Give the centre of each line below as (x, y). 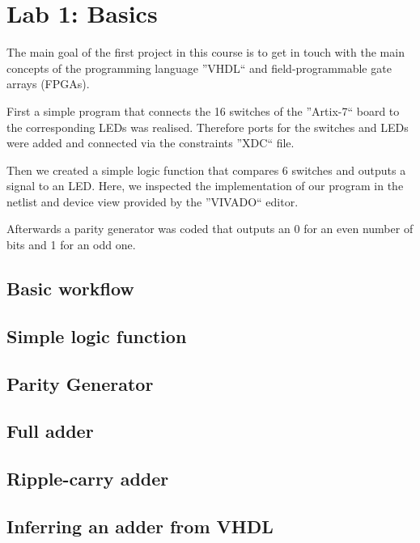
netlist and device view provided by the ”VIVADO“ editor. (153, 201)
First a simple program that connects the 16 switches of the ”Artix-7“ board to (203, 110)
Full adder (50, 431)
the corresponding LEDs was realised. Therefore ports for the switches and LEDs (208, 127)
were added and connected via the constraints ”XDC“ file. (151, 143)
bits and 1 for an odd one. (71, 245)
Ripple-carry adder (88, 479)
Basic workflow (70, 288)
